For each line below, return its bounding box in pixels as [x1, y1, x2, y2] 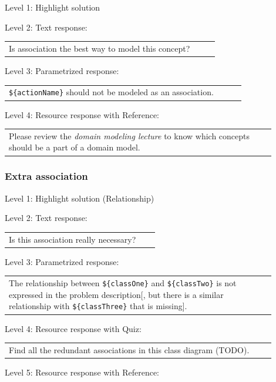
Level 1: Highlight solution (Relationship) [5, 192, 154, 204]
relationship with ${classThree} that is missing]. [9, 300, 187, 312]
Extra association [5, 169, 88, 183]
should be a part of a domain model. [9, 141, 140, 153]
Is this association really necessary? [9, 233, 136, 245]
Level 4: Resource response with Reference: [5, 108, 159, 120]
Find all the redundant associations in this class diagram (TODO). [9, 343, 250, 356]
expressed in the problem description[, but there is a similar [9, 288, 224, 300]
